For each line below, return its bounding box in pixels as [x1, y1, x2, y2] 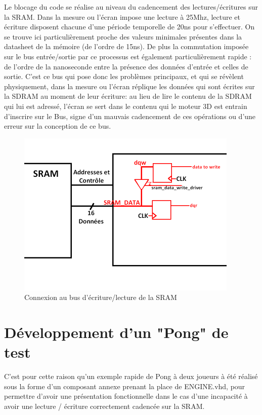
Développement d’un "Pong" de [4, 322, 229, 343]
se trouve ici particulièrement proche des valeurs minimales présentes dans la [4, 31, 242, 42]
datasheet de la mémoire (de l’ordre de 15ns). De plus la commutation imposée [4, 41, 249, 52]
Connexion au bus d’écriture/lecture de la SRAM [24, 292, 177, 303]
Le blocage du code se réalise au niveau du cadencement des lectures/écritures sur [4, 2, 258, 12]
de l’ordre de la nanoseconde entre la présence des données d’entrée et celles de [4, 61, 248, 71]
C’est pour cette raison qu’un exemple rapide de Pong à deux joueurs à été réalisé [4, 371, 258, 382]
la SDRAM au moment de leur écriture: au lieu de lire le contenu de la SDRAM [4, 91, 252, 101]
